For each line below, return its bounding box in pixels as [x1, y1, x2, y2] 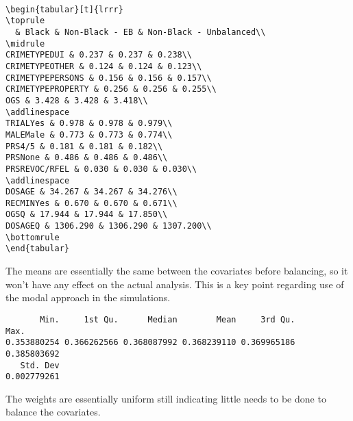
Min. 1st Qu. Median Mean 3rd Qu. [40, 314, 295, 324]
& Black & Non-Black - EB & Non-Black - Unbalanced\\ [15, 27, 266, 37]
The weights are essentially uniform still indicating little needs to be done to [5, 391, 326, 405]
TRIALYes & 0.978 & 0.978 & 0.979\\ [5, 118, 173, 129]
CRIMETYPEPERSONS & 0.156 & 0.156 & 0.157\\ [5, 73, 212, 83]
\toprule [5, 16, 45, 26]
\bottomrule [5, 232, 60, 242]
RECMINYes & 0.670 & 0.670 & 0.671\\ [5, 198, 178, 208]
